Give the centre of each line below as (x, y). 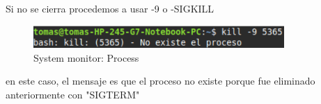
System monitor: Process (86, 57)
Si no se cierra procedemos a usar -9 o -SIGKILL (110, 8)
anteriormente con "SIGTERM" (73, 94)
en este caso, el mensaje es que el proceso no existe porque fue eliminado (160, 81)
